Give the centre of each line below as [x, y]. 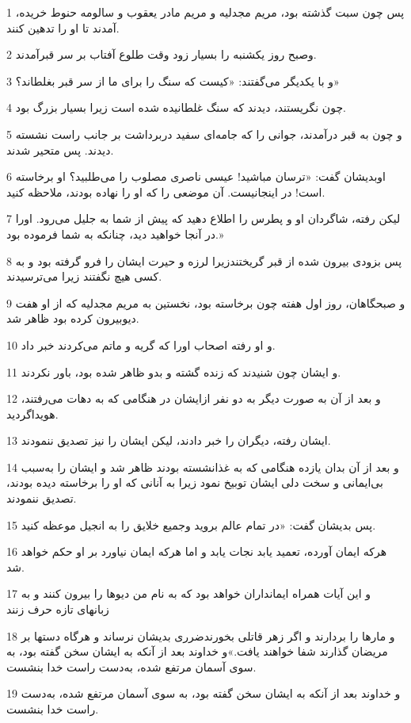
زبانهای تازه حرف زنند [58, 609]
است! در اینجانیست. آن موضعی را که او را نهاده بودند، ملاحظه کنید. [166, 191]
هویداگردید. [32, 413]
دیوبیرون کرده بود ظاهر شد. [73, 318]
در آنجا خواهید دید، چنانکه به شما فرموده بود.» [115, 233]
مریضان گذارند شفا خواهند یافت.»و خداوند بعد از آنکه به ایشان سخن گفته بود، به [197, 651]
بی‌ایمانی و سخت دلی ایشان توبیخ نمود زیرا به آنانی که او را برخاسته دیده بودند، [195, 482]
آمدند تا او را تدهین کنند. [63, 27]
